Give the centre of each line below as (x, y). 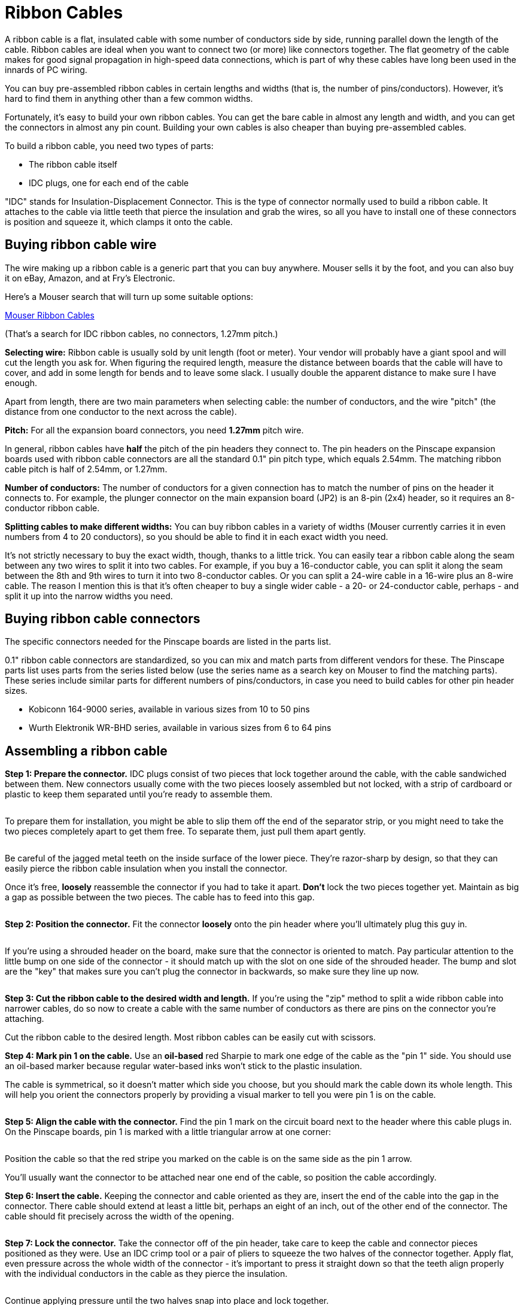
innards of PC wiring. (46, 69)
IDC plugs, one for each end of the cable (109, 183)
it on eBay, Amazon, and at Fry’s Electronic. (90, 278)
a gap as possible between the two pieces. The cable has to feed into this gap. (160, 897)
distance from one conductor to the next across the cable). (121, 411)
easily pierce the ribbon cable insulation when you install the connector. (146, 869)
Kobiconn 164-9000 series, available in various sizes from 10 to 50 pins (169, 709)
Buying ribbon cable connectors (103, 619)
